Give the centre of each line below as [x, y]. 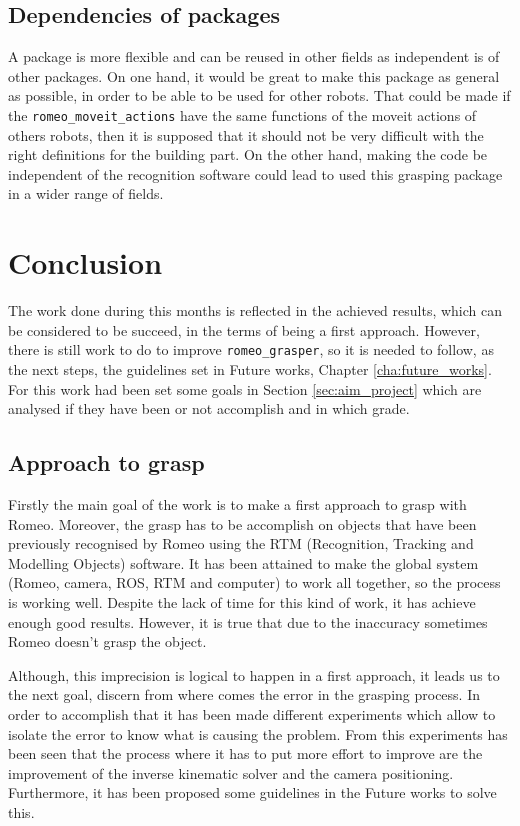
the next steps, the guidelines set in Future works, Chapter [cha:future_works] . [250, 368]
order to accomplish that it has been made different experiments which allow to [252, 713]
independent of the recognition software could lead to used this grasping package [255, 173]
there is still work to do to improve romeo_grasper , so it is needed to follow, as [251, 349]
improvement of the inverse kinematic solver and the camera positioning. [231, 772]
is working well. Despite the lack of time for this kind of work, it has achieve [242, 601]
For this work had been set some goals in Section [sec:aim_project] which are [245, 388]
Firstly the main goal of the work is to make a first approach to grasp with [237, 503]
